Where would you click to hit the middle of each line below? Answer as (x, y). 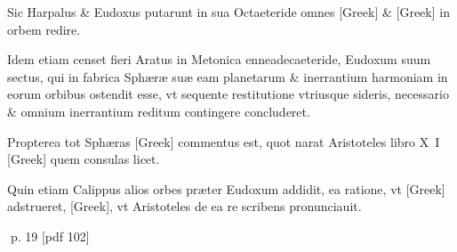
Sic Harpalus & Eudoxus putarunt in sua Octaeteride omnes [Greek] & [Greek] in (228, 12)
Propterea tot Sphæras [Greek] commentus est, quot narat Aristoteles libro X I (224, 141)
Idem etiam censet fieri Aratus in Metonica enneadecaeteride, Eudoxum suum (219, 59)
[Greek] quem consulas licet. (84, 159)
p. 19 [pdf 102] (50, 236)
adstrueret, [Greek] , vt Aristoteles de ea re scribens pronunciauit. (184, 206)
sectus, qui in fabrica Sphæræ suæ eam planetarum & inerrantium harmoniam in (228, 76)
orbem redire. (44, 29)
